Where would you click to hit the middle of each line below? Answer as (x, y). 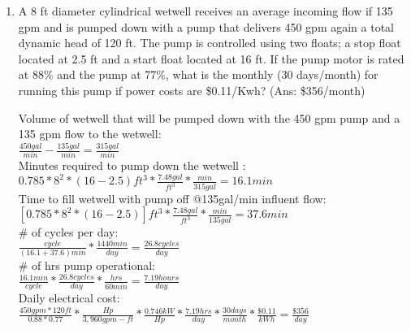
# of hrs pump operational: (87, 265)
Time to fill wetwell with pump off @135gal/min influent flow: (172, 198)
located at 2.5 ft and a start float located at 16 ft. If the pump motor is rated (211, 58)
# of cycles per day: (68, 231)
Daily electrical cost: (69, 298)
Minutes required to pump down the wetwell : (132, 165)
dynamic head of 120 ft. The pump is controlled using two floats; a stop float (210, 43)
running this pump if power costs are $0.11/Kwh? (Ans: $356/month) (192, 90)
